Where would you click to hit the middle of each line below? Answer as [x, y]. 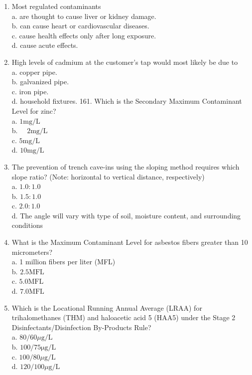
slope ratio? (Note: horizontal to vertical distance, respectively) [108, 176]
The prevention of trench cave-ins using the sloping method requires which [126, 166]
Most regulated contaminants [56, 6]
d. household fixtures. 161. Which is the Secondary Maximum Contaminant [127, 101]
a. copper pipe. [34, 72]
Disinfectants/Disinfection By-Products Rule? [81, 327]
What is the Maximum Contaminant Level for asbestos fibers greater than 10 [130, 242]
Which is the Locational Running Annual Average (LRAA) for [107, 307]
